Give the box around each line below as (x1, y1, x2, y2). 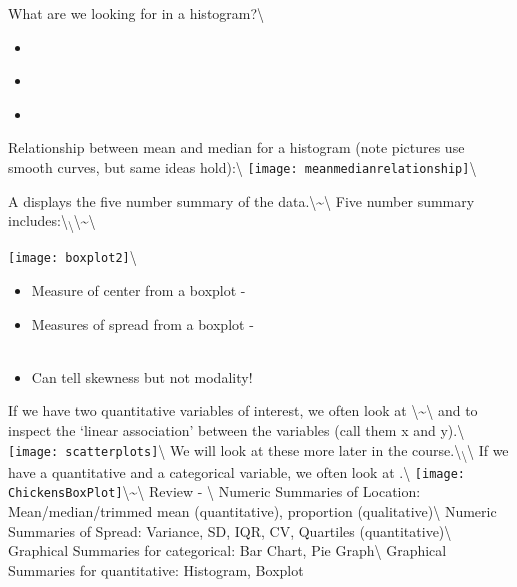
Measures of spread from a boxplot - (31, 313, 254, 334)
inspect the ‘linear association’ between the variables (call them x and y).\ (8, 419, 465, 440)
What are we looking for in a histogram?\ (8, 3, 265, 23)
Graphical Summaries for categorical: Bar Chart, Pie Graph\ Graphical (8, 540, 447, 561)
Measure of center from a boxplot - (31, 280, 246, 300)
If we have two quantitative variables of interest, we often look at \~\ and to (8, 400, 478, 421)
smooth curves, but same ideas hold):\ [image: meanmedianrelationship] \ (8, 156, 477, 177)
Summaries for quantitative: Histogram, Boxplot (8, 559, 304, 580)
